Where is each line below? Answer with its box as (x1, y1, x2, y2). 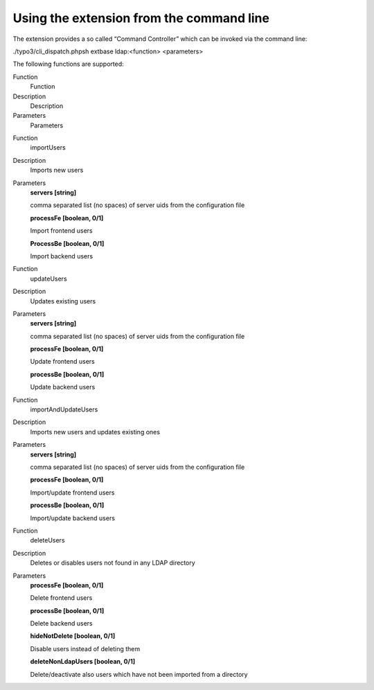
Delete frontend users (30, 594, 93, 602)
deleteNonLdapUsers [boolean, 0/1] (30, 657, 135, 666)
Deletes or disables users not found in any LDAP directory (30, 558, 195, 567)
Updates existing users (30, 297, 96, 305)
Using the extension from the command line (12, 10, 270, 26)
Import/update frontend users (30, 488, 115, 497)
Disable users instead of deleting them (30, 644, 141, 653)
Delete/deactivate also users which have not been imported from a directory (30, 670, 249, 678)
